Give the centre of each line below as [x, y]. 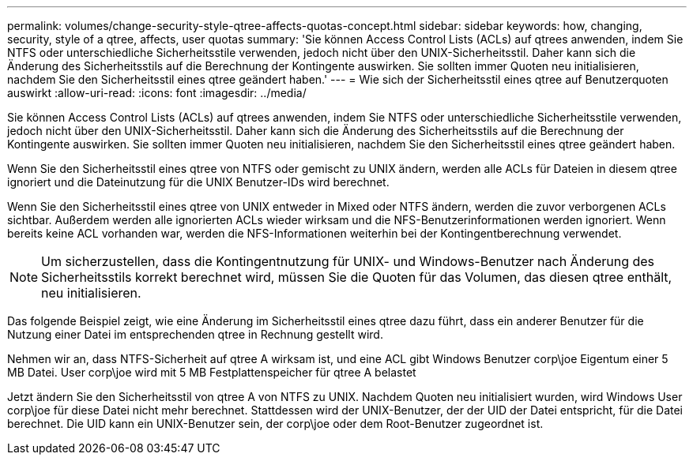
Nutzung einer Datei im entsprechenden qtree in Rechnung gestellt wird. [195, 334]
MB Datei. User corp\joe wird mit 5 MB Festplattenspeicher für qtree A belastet [212, 372]
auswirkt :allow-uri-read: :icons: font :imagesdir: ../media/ [157, 93]
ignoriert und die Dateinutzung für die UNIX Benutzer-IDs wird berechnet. [198, 182]
